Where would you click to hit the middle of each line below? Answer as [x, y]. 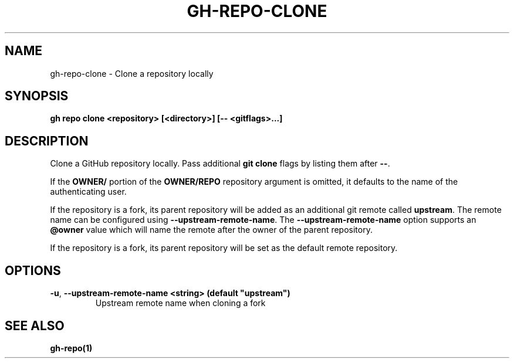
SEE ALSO [35, 325]
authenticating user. [88, 192]
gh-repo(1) [71, 348]
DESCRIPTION [47, 141]
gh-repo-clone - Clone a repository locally [132, 73]
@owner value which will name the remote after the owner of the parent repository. [211, 230]
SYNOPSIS [37, 96]
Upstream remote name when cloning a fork [180, 303]
